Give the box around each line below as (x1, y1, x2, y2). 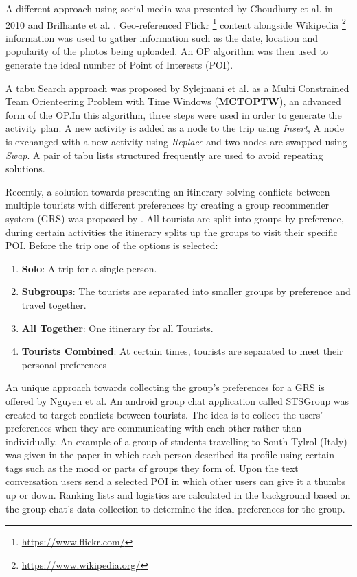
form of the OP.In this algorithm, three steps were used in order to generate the (5, 107, 342, 121)
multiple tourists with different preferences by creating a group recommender (5, 198, 330, 212)
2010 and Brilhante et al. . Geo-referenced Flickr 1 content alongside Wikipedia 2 (5, 15, 346, 32)
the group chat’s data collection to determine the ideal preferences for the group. (5, 501, 345, 515)
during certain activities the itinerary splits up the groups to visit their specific (5, 224, 338, 239)
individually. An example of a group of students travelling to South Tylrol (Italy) (5, 434, 347, 448)
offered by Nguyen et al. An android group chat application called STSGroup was (5, 393, 349, 408)
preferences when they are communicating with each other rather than (5, 421, 302, 435)
